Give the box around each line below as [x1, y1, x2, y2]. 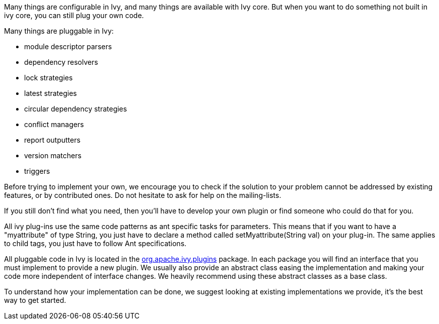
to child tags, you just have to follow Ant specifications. [4, 239, 187, 248]
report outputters [24, 136, 81, 144]
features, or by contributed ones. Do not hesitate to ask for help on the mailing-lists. [4, 191, 281, 199]
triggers [24, 167, 50, 175]
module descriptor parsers [24, 42, 112, 51]
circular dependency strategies [24, 104, 127, 113]
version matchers [24, 151, 82, 160]
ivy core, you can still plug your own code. [4, 11, 144, 20]
